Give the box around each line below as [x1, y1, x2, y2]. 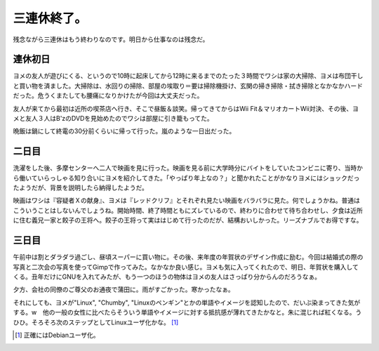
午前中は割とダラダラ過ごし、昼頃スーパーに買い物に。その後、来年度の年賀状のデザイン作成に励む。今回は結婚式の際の [13, 253, 364, 261]
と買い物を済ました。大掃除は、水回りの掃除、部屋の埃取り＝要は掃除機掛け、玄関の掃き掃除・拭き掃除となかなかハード [13, 81, 363, 90]
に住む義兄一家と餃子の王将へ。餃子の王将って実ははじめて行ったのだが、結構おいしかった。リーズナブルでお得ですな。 [13, 216, 363, 225]
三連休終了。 [13, 11, 88, 26]
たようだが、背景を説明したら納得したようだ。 [13, 183, 149, 192]
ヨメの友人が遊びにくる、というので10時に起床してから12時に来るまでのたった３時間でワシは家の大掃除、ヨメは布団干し [13, 72, 364, 80]
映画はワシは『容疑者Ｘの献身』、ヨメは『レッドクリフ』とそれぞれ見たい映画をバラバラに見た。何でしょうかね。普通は [13, 197, 361, 205]
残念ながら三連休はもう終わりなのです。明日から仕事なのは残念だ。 [13, 35, 209, 44]
